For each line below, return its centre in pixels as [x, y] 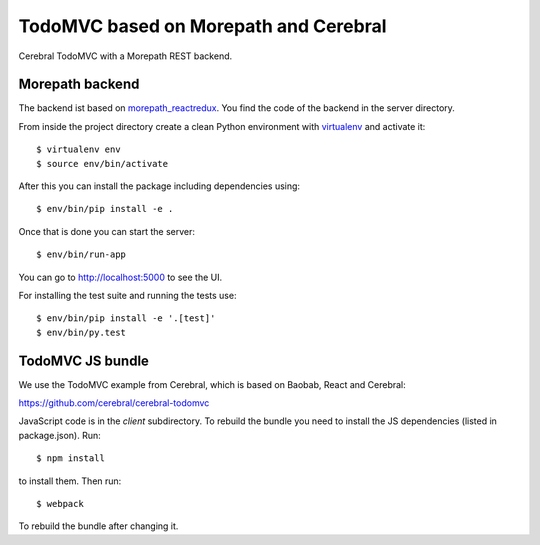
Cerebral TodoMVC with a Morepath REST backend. [125, 56]
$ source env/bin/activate [102, 163]
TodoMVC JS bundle [84, 360]
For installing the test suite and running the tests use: [127, 295]
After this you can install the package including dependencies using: [159, 186]
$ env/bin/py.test [81, 332]
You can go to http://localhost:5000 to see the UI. [120, 277]
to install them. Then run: [70, 481]
